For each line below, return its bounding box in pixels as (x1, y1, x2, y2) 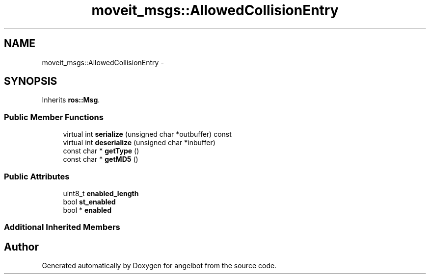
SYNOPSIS (4, 75, 57, 88)
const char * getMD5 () (63, 155, 138, 164)
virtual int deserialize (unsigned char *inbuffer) (63, 138, 215, 147)
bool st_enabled (63, 197, 116, 206)
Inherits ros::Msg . (42, 96, 100, 104)
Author (4, 240, 39, 253)
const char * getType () (63, 147, 139, 155)
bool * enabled (63, 205, 111, 214)
